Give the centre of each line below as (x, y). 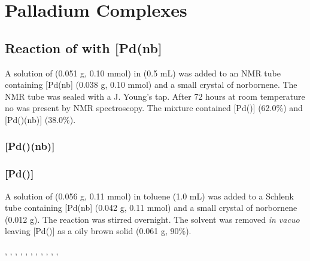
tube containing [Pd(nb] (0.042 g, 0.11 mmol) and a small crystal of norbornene (151, 208)
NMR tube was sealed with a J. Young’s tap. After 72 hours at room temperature (155, 96)
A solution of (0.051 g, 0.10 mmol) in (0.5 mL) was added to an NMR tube (143, 73)
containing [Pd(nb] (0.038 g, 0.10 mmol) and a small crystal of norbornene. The (151, 85)
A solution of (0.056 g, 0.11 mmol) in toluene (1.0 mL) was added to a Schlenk (149, 196)
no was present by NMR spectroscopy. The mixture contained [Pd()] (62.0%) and (154, 108)
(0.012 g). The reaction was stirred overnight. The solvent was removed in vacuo (152, 219)
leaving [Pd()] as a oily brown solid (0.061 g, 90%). (98, 231)
